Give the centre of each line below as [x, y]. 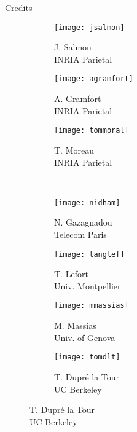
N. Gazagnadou [83, 222]
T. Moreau [74, 150]
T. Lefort [71, 274]
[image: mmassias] [92, 306]
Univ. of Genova [85, 337]
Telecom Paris [80, 234]
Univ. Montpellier [88, 285]
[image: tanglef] [89, 254]
